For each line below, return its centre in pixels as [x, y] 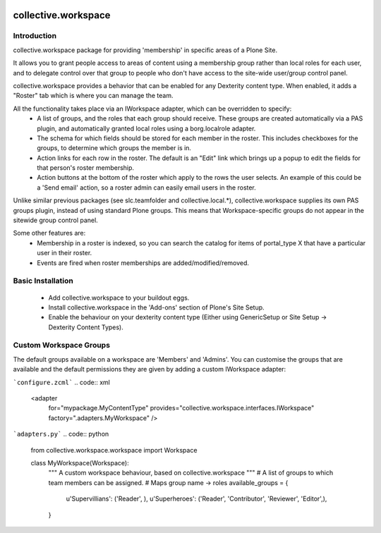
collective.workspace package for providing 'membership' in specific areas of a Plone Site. [145, 50]
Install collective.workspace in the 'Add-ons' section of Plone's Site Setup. [156, 307]
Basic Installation [43, 281]
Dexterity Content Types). [86, 327]
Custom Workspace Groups [62, 345]
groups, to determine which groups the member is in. [114, 148]
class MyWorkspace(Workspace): [80, 462]
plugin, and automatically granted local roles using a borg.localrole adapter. [146, 128]
